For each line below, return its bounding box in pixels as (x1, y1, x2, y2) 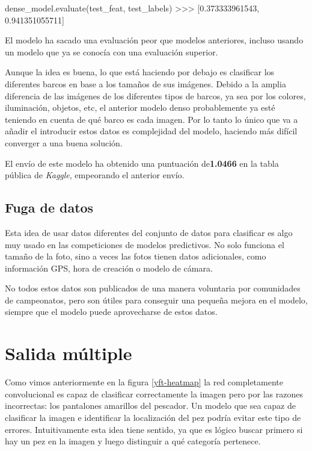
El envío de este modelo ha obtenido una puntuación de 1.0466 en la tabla (5, 157, 279, 169)
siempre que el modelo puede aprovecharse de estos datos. (5, 305, 218, 318)
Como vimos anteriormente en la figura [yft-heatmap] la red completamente (5, 376, 283, 388)
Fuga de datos (5, 198, 94, 217)
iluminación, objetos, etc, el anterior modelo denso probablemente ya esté (5, 101, 275, 114)
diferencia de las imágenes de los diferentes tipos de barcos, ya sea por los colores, (5, 89, 306, 102)
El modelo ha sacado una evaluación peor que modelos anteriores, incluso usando (5, 34, 304, 46)
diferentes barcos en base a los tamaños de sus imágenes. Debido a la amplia (5, 77, 286, 90)
